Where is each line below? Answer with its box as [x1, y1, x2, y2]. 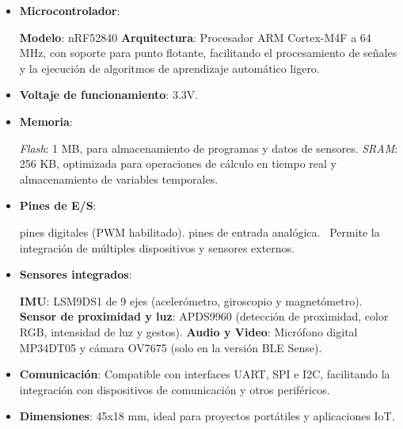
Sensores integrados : [19, 266, 132, 283]
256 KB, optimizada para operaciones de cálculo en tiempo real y [19, 155, 336, 172]
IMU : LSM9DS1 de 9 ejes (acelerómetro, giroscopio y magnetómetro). [19, 292, 363, 309]
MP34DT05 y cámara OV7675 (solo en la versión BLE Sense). [19, 339, 322, 355]
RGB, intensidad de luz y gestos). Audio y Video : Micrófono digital [19, 323, 358, 340]
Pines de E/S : [19, 197, 97, 214]
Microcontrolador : [19, 2, 120, 18]
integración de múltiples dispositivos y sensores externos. [19, 239, 295, 256]
